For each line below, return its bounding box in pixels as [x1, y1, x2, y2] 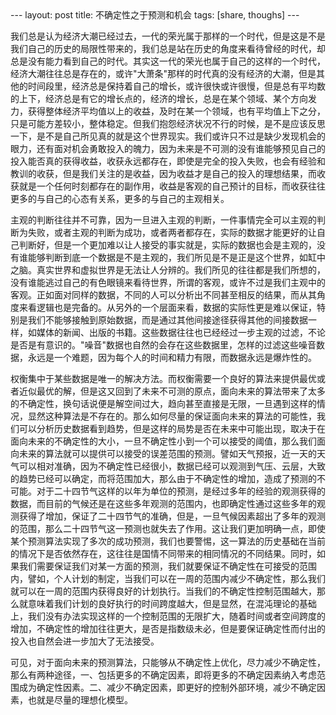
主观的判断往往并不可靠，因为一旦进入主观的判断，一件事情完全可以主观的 [10, 214, 317, 226]
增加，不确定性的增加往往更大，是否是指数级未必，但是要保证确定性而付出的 [10, 623, 326, 634]
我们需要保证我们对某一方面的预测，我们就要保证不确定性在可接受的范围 [18, 560, 317, 572]
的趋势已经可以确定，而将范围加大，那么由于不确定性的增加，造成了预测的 [10, 473, 317, 484]
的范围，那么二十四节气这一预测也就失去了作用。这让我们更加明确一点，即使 [10, 523, 326, 534]
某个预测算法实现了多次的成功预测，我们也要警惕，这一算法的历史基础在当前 [10, 535, 326, 547]
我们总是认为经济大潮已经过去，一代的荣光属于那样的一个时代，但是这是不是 [10, 30, 326, 42]
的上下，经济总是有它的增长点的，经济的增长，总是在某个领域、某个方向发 [10, 93, 317, 104]
